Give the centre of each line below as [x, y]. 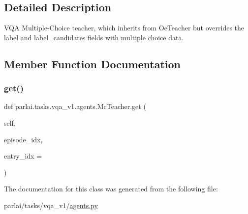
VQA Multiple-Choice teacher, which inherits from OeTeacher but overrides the [124, 28]
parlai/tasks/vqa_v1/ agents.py [51, 205]
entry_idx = [23, 156]
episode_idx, [23, 139]
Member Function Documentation [93, 64]
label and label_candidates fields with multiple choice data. [94, 37]
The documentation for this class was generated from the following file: [111, 189]
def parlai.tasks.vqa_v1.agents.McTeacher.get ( [75, 106]
